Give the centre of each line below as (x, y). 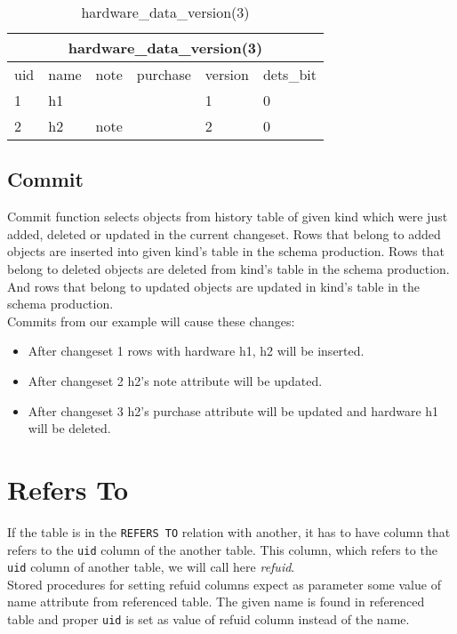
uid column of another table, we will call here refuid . (151, 567)
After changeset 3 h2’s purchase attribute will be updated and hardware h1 (233, 410)
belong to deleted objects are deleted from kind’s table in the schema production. (228, 268)
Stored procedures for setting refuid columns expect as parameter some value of (224, 584)
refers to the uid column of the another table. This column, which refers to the (222, 549)
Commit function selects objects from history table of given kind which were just (228, 217)
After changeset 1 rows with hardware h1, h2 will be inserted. (196, 351)
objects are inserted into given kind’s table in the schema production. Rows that (226, 251)
